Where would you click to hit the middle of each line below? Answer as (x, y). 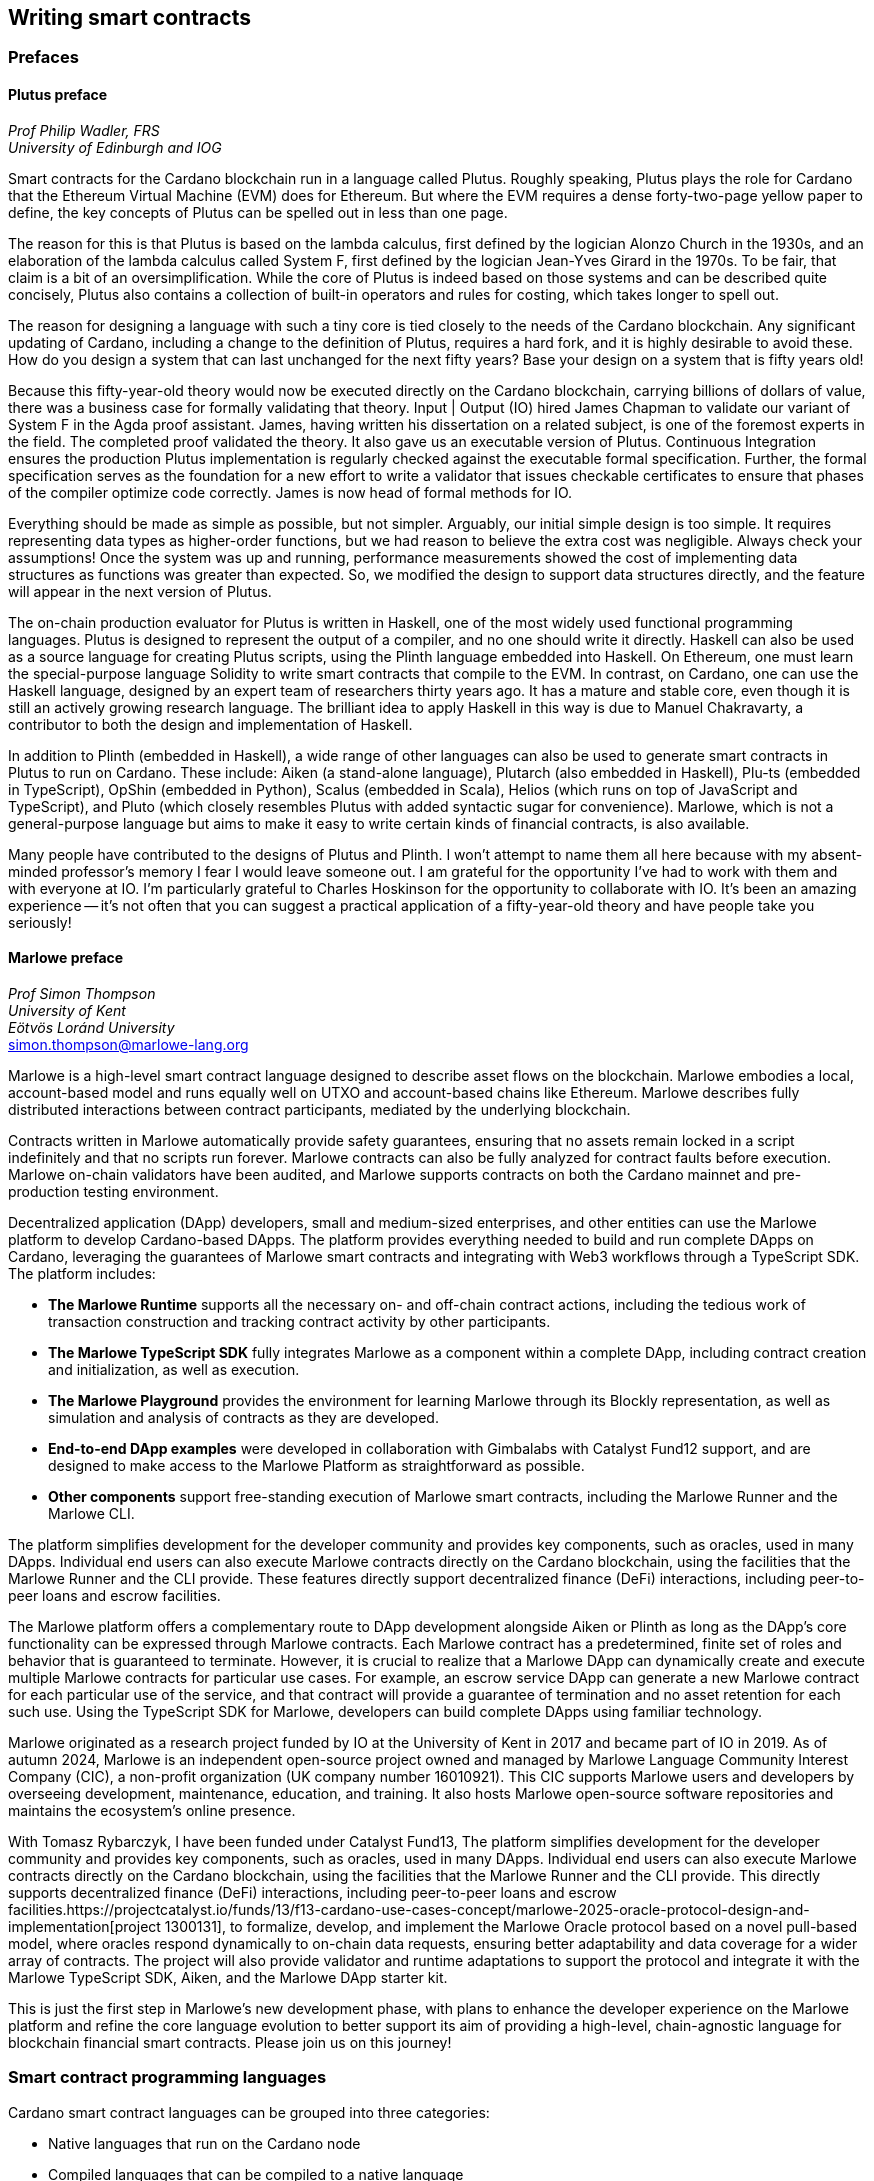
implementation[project (84, 1926)
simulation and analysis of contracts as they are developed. (243, 1417)
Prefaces (43, 57)
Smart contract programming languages (167, 2077)
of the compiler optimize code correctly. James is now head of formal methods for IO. (290, 492)
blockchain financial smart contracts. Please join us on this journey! (230, 2042)
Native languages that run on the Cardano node (204, 2143)
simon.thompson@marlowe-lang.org (128, 1044)
